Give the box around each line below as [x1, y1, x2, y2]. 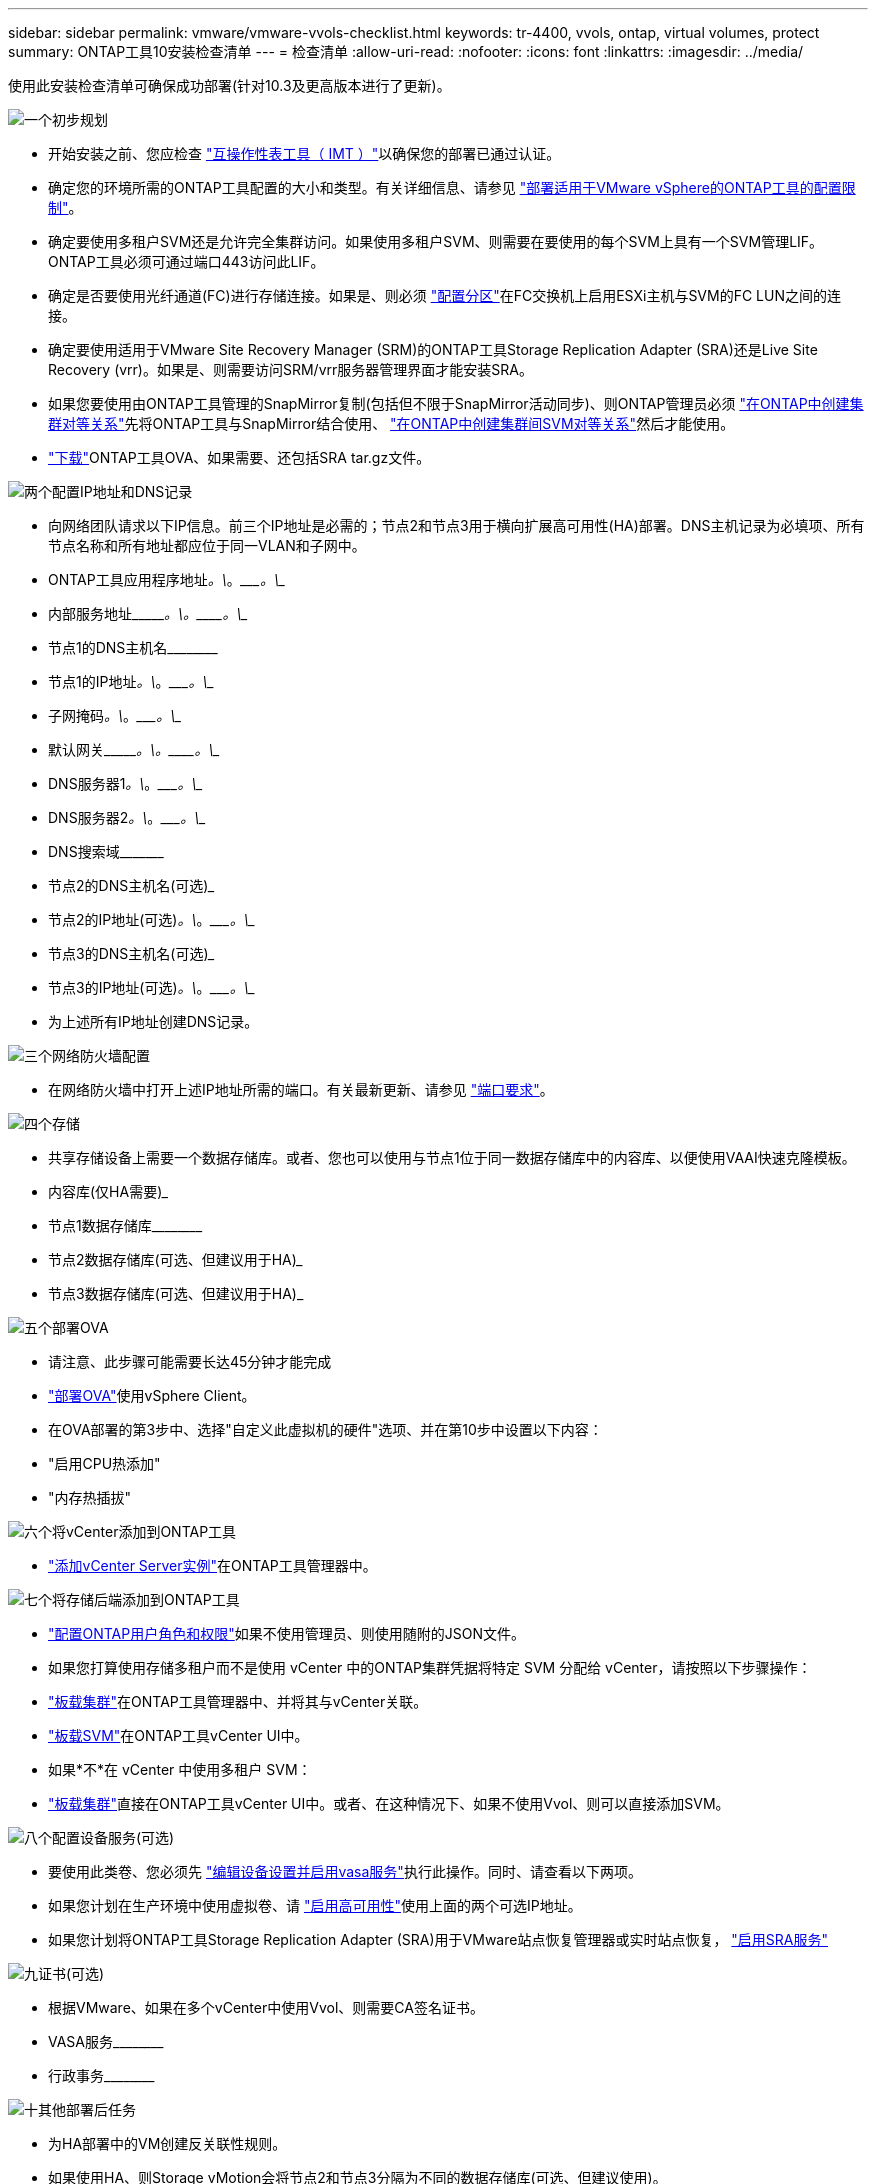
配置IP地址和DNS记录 [52, 483, 193, 500]
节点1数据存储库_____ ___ [48, 1217, 203, 1234]
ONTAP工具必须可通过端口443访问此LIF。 [48, 253, 325, 270]
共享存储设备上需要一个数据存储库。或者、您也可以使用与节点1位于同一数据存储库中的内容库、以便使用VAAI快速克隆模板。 [48, 1149, 856, 1166]
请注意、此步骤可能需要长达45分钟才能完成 [48, 1353, 332, 1370]
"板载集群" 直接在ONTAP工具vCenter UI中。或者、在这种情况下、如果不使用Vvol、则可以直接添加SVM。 [48, 1795, 730, 1812]
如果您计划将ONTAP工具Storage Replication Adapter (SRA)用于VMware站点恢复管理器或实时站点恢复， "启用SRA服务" [48, 1931, 829, 1948]
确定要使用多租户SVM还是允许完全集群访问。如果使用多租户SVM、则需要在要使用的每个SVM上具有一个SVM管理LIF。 [48, 233, 824, 250]
